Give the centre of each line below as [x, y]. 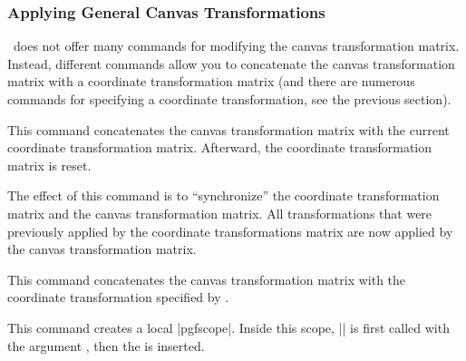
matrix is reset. [49, 165]
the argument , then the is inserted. [106, 345]
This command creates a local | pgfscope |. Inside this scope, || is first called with [228, 327]
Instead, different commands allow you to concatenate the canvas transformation [231, 63]
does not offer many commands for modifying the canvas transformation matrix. [236, 46]
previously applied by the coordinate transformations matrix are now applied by [230, 231]
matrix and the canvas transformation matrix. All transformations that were [220, 213]
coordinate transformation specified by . [118, 297]
